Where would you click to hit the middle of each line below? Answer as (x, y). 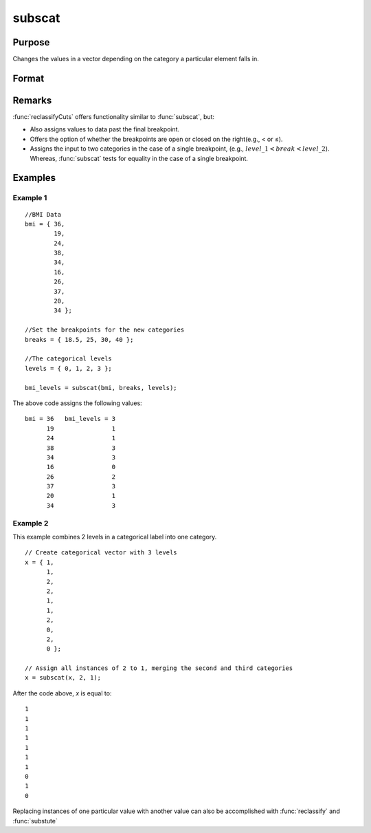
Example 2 (31, 523)
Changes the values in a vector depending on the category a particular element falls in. (136, 59)
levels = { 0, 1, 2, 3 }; (69, 368)
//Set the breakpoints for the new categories (105, 330)
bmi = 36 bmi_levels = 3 (70, 419)
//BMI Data (43, 214)
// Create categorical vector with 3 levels (101, 553)
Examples (34, 178)
